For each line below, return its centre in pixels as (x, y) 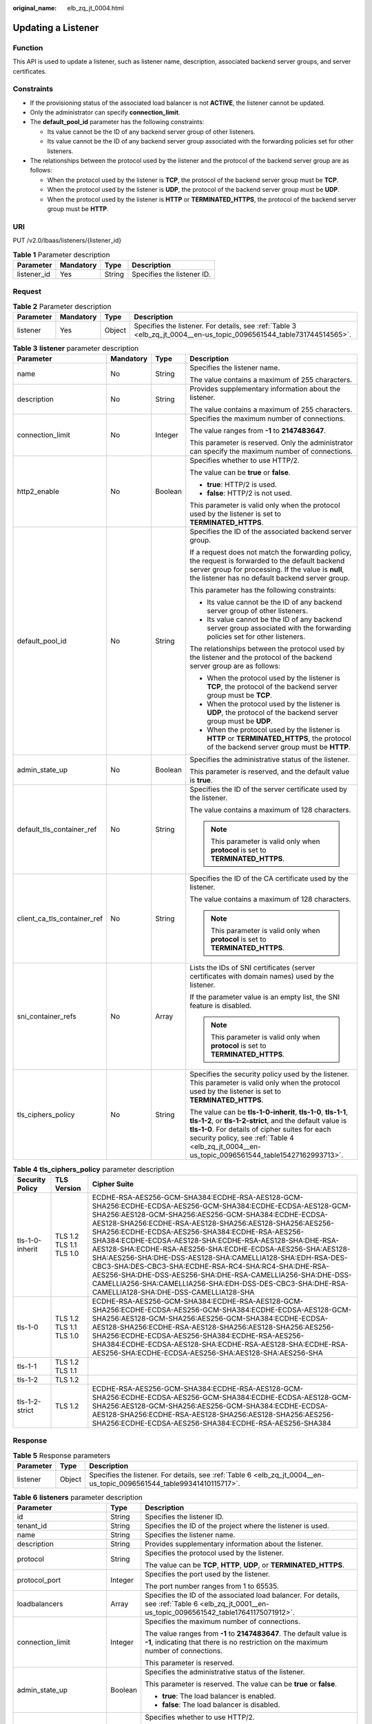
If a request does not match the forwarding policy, (271, 552)
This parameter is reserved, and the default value (270, 772)
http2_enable (38, 492)
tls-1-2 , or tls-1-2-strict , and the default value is (268, 1121)
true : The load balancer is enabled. (219, 1696)
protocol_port (39, 1581)
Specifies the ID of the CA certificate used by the (269, 879)
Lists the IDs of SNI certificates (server (252, 968)
